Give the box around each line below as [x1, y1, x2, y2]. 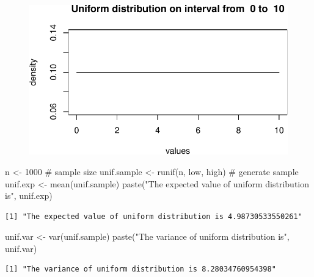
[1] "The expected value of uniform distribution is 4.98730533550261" [5, 212, 302, 221]
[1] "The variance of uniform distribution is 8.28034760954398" [5, 265, 276, 274]
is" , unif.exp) [5, 189, 53, 202]
